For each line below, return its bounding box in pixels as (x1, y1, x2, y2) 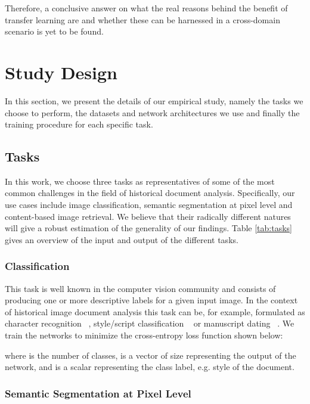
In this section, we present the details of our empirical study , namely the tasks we (5, 94, 303, 107)
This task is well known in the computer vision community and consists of (5, 282, 276, 294)
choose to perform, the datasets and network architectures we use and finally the (5, 106, 300, 119)
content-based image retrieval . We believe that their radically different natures (5, 210, 291, 222)
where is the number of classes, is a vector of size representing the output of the (5, 349, 296, 361)
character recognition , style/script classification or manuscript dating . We (5, 317, 294, 330)
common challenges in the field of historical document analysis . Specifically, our (5, 187, 295, 199)
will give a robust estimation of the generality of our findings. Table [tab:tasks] (5, 222, 292, 234)
